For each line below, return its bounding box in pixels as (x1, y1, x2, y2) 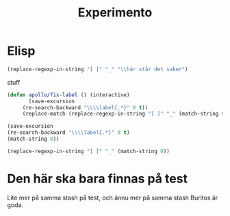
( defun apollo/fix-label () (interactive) (7, 91, 130, 98)
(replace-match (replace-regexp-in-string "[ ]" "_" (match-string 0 (22, 111, 225, 118)
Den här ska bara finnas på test (7, 171, 188, 186)
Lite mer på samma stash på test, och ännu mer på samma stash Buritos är (7, 193, 218, 202)
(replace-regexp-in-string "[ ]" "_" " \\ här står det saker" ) (7, 66, 188, 72)
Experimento (77, 5, 153, 21)
